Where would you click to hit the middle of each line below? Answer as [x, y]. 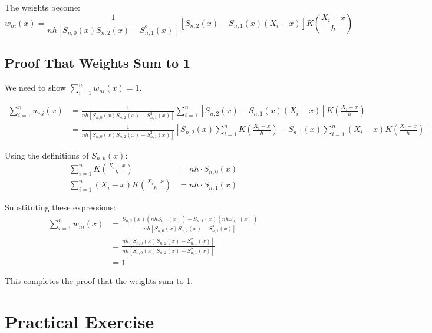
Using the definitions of [47, 155]
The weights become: [42, 7]
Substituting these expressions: [60, 207]
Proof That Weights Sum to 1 [98, 63]
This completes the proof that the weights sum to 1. [99, 281]
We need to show [35, 88]
